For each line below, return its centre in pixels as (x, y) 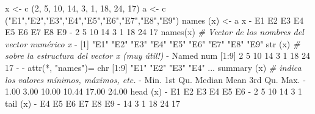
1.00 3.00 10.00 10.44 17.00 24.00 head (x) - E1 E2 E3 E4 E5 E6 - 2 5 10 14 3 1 (154, 91)
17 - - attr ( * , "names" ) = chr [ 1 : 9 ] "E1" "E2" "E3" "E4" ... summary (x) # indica (153, 67)
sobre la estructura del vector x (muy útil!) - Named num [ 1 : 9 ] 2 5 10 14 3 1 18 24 (157, 55)
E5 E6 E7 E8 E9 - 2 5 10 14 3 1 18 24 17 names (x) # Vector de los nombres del (154, 32)
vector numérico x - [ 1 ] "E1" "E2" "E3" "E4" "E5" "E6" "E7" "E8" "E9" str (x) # (153, 43)
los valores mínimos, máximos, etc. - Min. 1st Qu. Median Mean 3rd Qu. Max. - (155, 79)
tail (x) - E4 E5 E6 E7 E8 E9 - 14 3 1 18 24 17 (93, 103)
